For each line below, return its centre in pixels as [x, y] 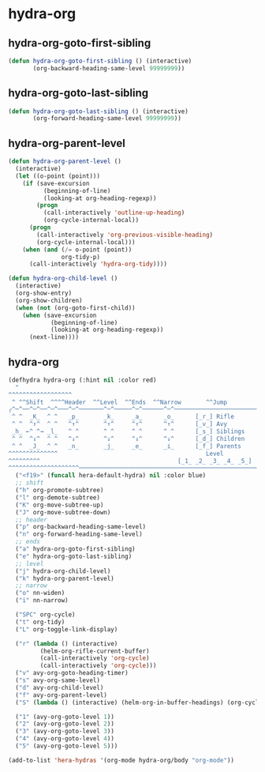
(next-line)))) [54, 337]
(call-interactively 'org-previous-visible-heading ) [125, 235]
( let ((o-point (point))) [58, 176]
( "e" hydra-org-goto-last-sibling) [74, 556]
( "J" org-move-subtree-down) [63, 512]
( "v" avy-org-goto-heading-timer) [72, 673]
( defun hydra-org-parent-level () [65, 162]
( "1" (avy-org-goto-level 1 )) [65, 717]
